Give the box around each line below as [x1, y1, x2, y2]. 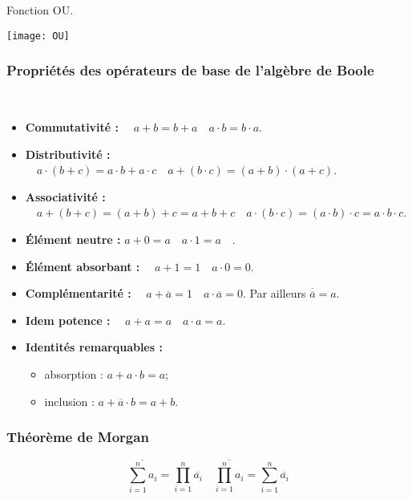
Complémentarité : [25, 285, 131, 302]
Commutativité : [25, 119, 119, 136]
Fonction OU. [6, 2, 74, 18]
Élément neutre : [25, 231, 121, 248]
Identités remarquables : [25, 339, 163, 355]
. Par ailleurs [242, 285, 306, 302]
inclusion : [44, 392, 95, 409]
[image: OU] [6, 30, 70, 42]
